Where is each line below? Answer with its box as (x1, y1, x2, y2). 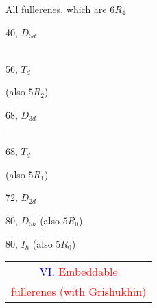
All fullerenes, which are (5, 2, 107, 16)
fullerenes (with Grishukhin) (11, 283, 147, 300)
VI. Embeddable (39, 263, 118, 280)
